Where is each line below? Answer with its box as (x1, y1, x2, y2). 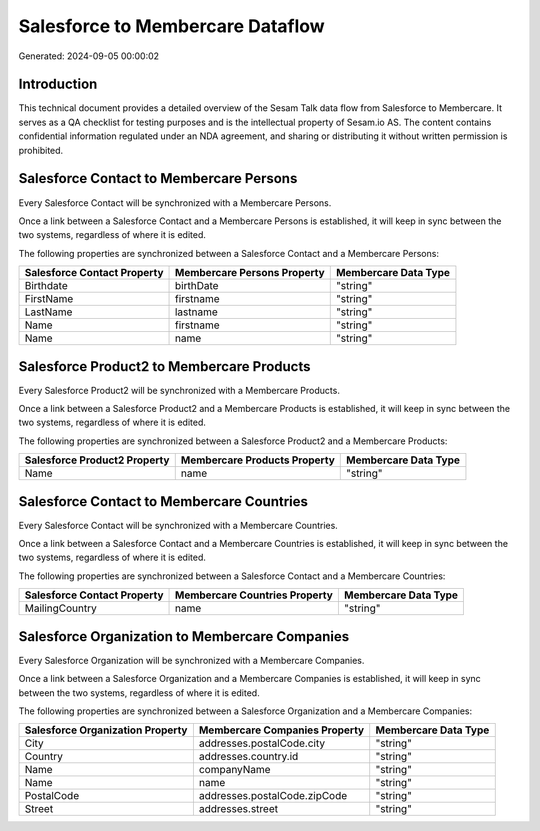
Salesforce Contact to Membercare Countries (18, 493, 309, 510)
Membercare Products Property (180, 453, 335, 467)
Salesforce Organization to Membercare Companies (18, 628, 350, 645)
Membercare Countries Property (174, 588, 334, 602)
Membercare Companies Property (198, 723, 365, 737)
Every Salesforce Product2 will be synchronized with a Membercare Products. (18, 384, 340, 396)
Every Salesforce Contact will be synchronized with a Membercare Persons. (18, 196, 332, 209)
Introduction (18, 76, 98, 93)
